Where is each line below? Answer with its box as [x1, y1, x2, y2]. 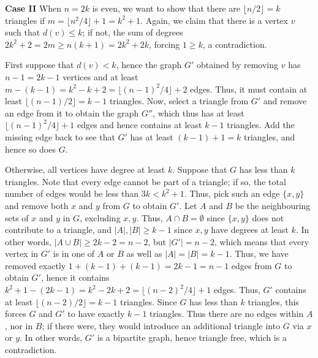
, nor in [5, 319, 33, 332]
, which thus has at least [153, 106, 244, 119]
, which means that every [214, 235, 309, 248]
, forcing [149, 37, 180, 50]
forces [5, 307, 26, 320]
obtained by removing [196, 58, 278, 71]
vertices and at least [62, 70, 138, 83]
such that [5, 26, 40, 39]
